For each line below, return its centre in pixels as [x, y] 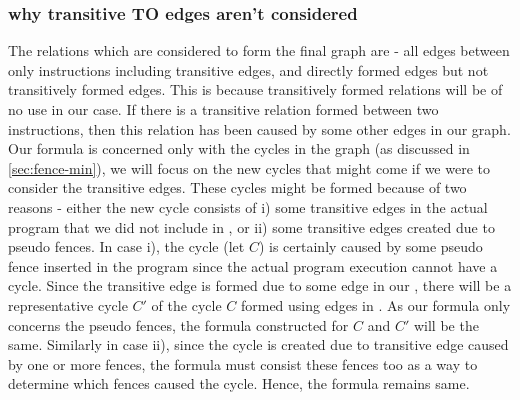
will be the [446, 324]
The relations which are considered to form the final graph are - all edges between [259, 50]
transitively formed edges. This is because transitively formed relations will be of [255, 89]
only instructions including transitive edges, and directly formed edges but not [248, 69]
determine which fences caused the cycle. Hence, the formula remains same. [239, 383]
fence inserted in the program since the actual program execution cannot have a [253, 265]
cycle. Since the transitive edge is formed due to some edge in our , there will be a [260, 285]
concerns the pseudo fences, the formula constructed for [178, 324]
